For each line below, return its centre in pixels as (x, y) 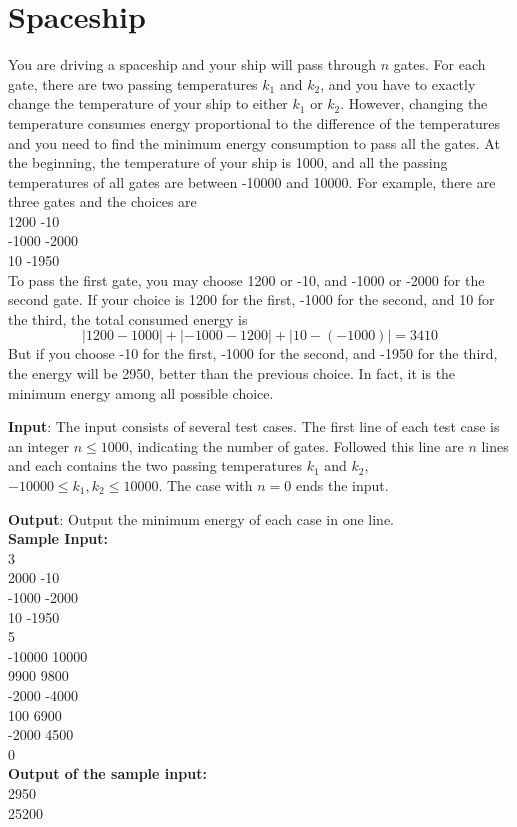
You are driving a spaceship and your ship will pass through (192, 64)
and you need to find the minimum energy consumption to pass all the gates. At (254, 142)
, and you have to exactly (398, 83)
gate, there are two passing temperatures (133, 83)
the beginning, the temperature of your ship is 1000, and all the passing (228, 162)
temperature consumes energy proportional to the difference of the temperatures (254, 122)
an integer (39, 445)
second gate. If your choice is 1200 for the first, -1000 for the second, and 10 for (251, 299)
